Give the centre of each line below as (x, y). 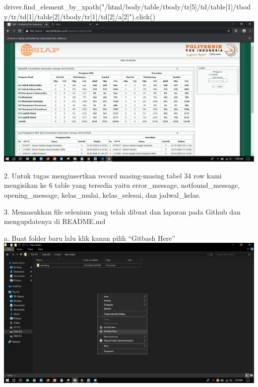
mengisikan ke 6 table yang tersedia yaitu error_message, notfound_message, (122, 185)
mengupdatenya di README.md (55, 221)
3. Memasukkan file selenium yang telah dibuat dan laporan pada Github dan (122, 211)
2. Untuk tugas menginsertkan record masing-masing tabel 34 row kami (113, 175)
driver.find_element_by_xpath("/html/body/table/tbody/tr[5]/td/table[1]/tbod (128, 6)
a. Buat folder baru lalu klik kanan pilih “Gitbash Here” (90, 238)
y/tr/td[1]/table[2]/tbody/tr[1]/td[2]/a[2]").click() (80, 16)
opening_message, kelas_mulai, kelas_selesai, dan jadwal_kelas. (102, 194)
